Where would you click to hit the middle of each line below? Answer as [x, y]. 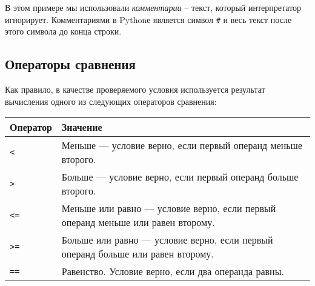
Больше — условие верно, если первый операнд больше [180, 177]
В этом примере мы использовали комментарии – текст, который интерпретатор [153, 7]
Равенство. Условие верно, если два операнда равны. [173, 271]
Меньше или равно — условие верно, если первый [169, 208]
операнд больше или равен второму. [138, 254]
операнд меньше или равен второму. [138, 222]
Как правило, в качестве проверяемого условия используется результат [135, 89]
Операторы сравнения [70, 64]
